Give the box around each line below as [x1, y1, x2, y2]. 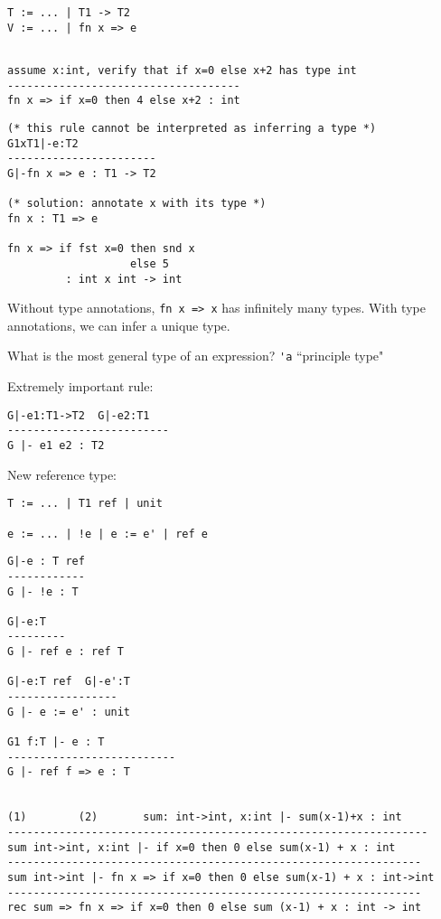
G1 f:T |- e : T [7, 736, 105, 749]
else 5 [130, 257, 169, 270]
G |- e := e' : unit [7, 705, 131, 718]
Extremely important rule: [7, 377, 154, 396]
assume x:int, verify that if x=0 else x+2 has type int [7, 63, 357, 77]
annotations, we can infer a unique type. [7, 315, 230, 334]
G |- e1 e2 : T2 [7, 438, 105, 452]
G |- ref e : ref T [7, 645, 124, 659]
